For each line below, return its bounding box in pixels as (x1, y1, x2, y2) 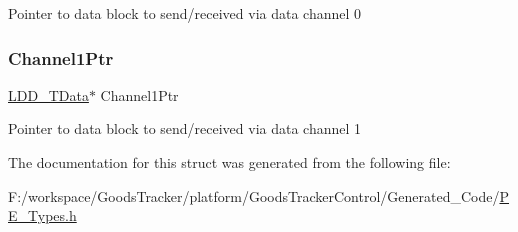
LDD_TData (8, 84, 89, 105)
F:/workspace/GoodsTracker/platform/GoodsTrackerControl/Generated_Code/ (8, 185, 500, 206)
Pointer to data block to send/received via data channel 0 (8, 3, 362, 23)
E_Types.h (8, 205, 77, 226)
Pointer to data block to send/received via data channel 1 (8, 118, 362, 139)
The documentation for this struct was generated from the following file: (8, 152, 451, 172)
